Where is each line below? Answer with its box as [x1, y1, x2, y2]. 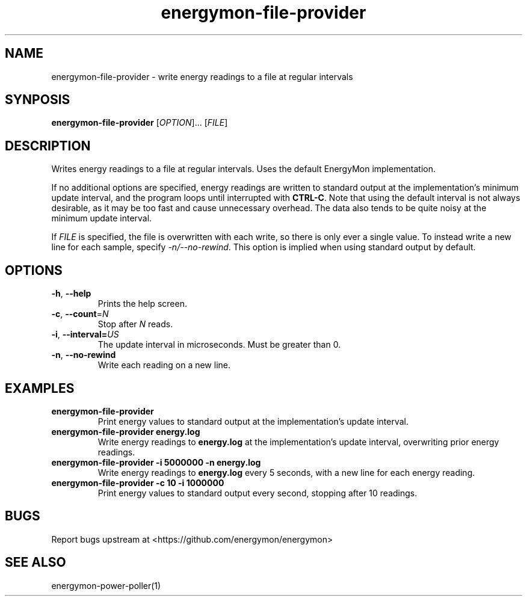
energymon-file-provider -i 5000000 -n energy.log [51, 457, 261, 467]
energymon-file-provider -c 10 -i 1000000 [51, 477, 224, 488]
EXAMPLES [5, 380, 75, 396]
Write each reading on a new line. [97, 360, 231, 371]
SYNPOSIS [5, 92, 70, 108]
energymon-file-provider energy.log [51, 426, 200, 437]
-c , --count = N [51, 309, 109, 319]
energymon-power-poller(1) [51, 580, 161, 591]
